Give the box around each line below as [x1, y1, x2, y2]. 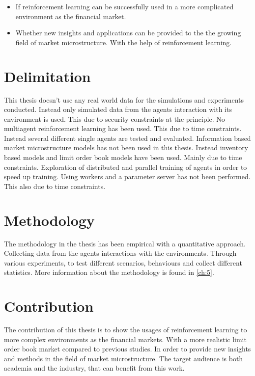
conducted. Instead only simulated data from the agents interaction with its [4, 104, 232, 114]
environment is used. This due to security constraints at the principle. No [4, 113, 225, 124]
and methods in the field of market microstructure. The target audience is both [4, 353, 243, 363]
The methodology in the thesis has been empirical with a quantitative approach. [4, 238, 246, 248]
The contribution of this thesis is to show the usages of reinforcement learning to [4, 324, 247, 335]
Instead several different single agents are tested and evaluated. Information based [4, 133, 251, 143]
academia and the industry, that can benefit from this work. [4, 363, 185, 373]
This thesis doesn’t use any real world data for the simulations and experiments [4, 94, 244, 105]
